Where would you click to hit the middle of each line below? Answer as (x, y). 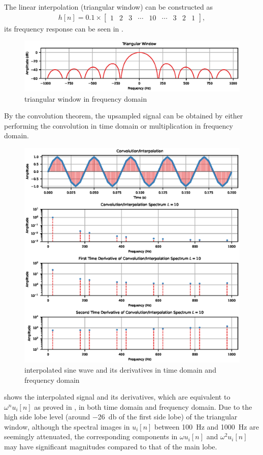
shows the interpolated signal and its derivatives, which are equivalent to (117, 397)
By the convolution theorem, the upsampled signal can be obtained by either (124, 116)
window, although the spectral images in (67, 426)
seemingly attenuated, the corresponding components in (91, 436)
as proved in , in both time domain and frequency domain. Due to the (143, 406)
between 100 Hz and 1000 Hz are (207, 426)
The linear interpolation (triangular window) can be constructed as (109, 7)
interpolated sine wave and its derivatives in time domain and (120, 369)
